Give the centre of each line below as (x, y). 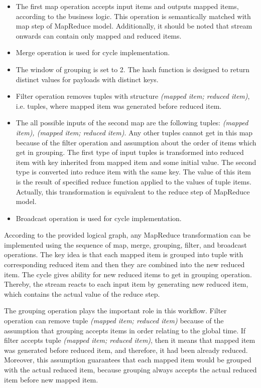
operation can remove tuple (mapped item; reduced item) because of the (114, 321)
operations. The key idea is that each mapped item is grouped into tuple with (124, 254)
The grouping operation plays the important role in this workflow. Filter (115, 311)
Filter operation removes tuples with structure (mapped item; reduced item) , (133, 96)
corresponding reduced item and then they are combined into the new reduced (124, 264)
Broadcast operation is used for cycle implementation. (99, 218)
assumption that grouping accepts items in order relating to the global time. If (125, 330)
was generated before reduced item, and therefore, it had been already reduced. (126, 350)
